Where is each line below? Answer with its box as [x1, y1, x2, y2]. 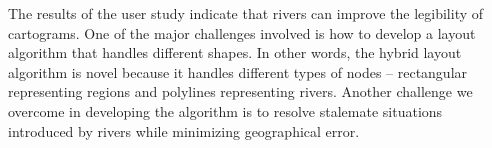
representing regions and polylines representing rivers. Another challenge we [8, 81, 473, 102]
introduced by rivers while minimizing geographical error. [8, 120, 360, 141]
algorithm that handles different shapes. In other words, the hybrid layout [8, 42, 462, 63]
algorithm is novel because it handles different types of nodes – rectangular [8, 61, 468, 82]
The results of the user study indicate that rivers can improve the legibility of [8, 3, 484, 23]
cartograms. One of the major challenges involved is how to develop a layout [8, 22, 476, 43]
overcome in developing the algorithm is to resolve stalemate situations [8, 100, 443, 121]
